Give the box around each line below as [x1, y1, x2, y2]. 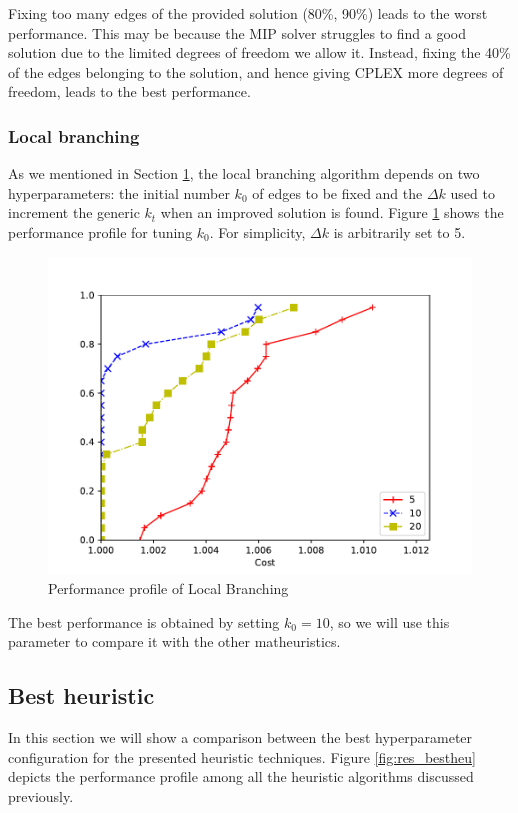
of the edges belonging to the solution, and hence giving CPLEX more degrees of [8, 61, 504, 82]
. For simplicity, [209, 221, 306, 242]
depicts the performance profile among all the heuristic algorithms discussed [8, 766, 474, 787]
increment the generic [8, 202, 140, 223]
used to [450, 182, 495, 203]
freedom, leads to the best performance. [8, 81, 251, 102]
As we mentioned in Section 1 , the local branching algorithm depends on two [8, 163, 480, 184]
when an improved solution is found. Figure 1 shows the [160, 202, 504, 223]
